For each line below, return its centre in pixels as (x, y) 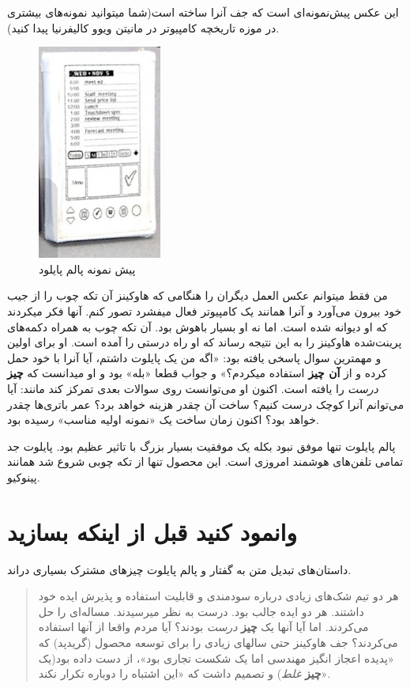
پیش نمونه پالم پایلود (87, 268)
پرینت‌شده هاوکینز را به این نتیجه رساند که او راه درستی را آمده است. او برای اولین (205, 342)
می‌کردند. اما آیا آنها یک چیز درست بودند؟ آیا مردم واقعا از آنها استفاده (203, 627)
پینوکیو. (24, 476)
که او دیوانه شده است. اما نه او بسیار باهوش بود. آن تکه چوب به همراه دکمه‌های (197, 326)
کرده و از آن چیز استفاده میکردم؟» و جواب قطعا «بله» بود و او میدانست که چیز (197, 373)
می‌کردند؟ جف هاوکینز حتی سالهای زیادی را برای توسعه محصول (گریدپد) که (218, 642)
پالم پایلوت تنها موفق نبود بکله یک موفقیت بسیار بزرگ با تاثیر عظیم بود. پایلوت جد (201, 446)
